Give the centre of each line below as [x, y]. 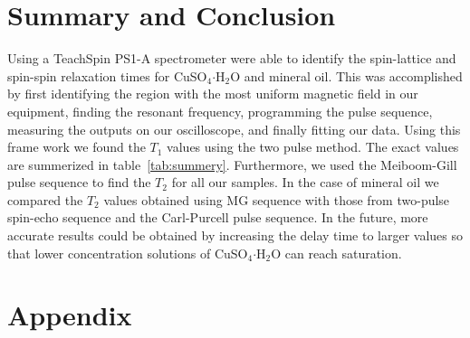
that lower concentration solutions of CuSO [128, 253]
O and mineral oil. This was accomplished [346, 75]
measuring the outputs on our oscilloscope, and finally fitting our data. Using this [234, 129]
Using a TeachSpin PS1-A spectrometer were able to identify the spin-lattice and [232, 58]
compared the [45, 199]
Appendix [70, 315]
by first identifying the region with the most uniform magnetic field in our [213, 94]
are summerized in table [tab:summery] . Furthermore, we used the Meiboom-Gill [232, 164]
